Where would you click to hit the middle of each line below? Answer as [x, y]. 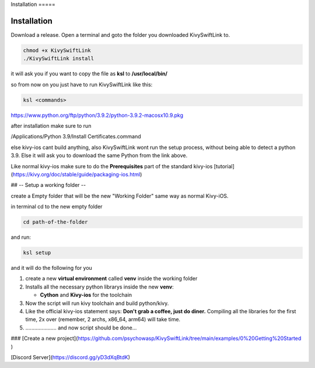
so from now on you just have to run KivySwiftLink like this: [82, 84]
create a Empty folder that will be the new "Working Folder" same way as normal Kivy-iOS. [120, 196]
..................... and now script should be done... [81, 328]
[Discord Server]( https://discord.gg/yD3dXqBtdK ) [71, 357]
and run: [21, 237]
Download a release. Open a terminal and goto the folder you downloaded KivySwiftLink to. [120, 34]
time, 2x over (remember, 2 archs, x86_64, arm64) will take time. [103, 320]
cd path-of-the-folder [55, 222]
